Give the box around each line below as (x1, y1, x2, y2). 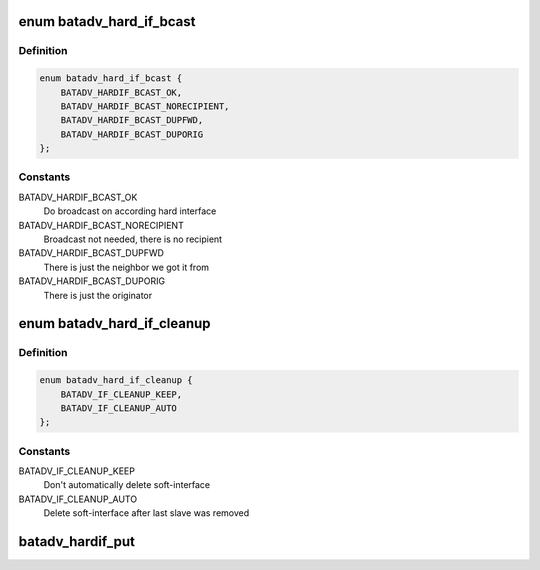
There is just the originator (43, 289, 153, 301)
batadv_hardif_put (18, 533, 135, 550)
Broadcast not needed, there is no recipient (43, 233, 223, 245)
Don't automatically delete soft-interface (43, 479, 211, 491)
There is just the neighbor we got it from (43, 261, 210, 273)
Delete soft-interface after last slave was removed (43, 507, 250, 519)
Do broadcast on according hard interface (43, 205, 217, 217)
